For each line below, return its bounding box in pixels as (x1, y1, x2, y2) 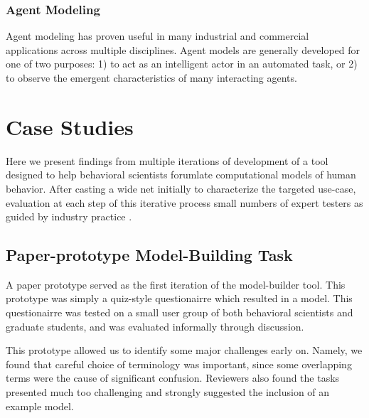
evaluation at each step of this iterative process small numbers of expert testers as (6, 195, 363, 210)
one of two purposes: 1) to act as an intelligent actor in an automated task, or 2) (6, 56, 358, 71)
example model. (6, 398, 74, 413)
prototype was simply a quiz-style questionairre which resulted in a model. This (6, 291, 353, 306)
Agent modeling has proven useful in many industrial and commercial (6, 28, 309, 43)
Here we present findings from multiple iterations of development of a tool (6, 153, 328, 168)
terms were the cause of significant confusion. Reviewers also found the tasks (6, 370, 340, 385)
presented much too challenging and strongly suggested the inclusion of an (6, 385, 330, 400)
